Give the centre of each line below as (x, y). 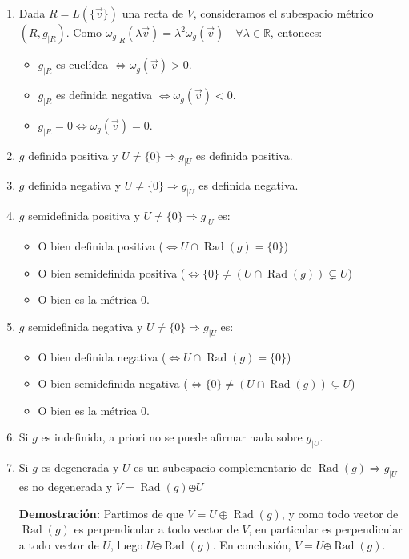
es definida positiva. (244, 155)
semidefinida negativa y (86, 326)
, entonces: (296, 32)
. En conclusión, (252, 544)
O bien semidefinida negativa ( (113, 383)
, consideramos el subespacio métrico (283, 13)
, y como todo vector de (340, 513)
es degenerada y (80, 467)
